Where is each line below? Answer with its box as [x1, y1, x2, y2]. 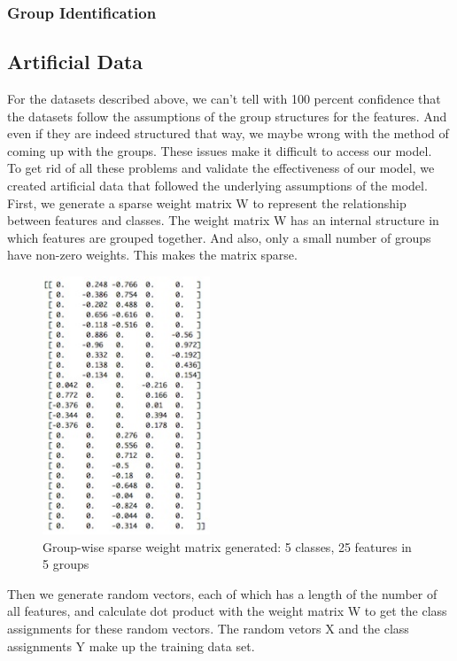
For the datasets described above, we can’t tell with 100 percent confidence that [7, 89, 441, 108]
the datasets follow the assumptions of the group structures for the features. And [7, 106, 447, 125]
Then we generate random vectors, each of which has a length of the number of [7, 584, 438, 603]
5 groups [43, 555, 89, 573]
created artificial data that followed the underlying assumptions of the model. [7, 176, 428, 195]
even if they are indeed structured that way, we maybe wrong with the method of [7, 124, 449, 143]
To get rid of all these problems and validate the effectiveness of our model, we [7, 159, 435, 177]
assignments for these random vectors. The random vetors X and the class [7, 618, 409, 637]
